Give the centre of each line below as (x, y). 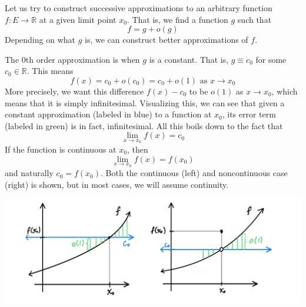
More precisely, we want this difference (74, 91)
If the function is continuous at (61, 149)
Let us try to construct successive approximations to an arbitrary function (139, 8)
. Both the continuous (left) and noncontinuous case (194, 173)
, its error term (249, 114)
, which (285, 91)
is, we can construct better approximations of (167, 40)
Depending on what (40, 40)
